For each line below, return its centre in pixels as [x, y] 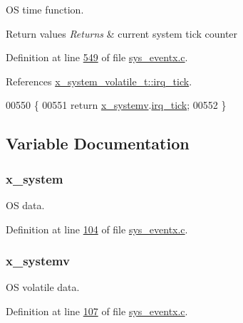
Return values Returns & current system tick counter [122, 33]
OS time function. [45, 9]
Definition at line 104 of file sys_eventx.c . [97, 229]
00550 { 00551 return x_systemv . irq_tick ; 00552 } [116, 105]
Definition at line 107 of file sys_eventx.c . [97, 311]
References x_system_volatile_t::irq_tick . [99, 81]
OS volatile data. [43, 287]
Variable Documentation [98, 143]
